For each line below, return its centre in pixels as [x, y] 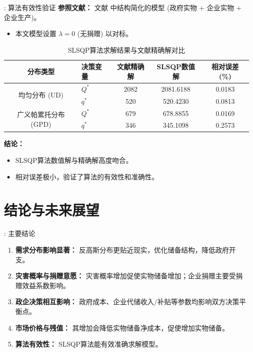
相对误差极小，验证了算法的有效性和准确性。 [87, 176]
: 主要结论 [20, 233]
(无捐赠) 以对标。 [105, 33]
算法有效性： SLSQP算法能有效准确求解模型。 [89, 344]
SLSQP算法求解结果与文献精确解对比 [126, 49]
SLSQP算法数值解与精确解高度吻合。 [74, 160]
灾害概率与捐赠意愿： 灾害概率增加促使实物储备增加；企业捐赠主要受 [126, 276]
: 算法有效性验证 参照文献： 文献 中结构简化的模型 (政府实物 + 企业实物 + [123, 7]
